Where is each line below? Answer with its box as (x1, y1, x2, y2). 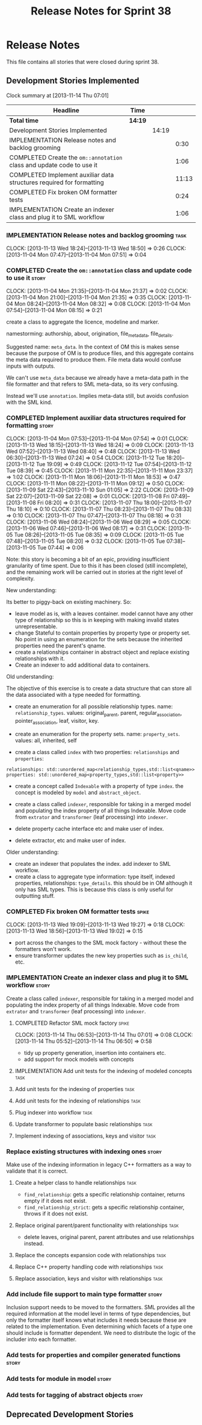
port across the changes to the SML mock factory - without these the (14, 939, 187, 946)
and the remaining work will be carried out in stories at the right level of (6, 569, 183, 576)
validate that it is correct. (6, 1167, 68, 1174)
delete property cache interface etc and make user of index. (14, 825, 164, 833)
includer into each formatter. (6, 1336, 77, 1343)
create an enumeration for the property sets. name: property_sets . (14, 731, 180, 738)
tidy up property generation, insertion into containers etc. (23, 1049, 167, 1056)
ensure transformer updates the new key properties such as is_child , (14, 952, 188, 959)
